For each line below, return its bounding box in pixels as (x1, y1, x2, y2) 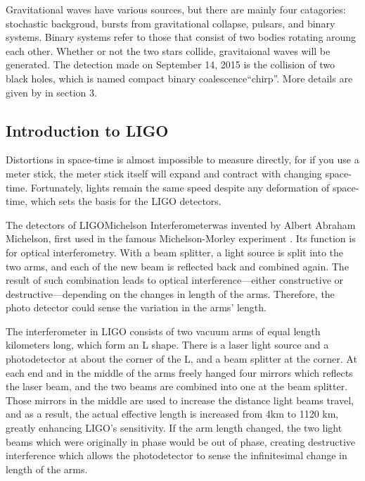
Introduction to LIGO (6, 119, 169, 141)
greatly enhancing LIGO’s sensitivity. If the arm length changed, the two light (6, 420, 342, 435)
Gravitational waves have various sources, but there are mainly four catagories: (6, 2, 346, 16)
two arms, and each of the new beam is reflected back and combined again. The (6, 258, 349, 273)
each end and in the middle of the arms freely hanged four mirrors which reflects (6, 365, 353, 380)
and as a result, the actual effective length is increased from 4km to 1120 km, (6, 406, 339, 421)
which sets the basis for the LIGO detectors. (30, 194, 222, 208)
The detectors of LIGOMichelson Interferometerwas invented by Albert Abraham (6, 217, 356, 232)
